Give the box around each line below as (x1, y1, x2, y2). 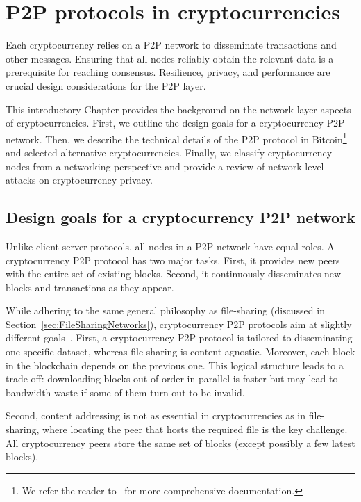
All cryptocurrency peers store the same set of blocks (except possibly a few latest (6, 435, 355, 450)
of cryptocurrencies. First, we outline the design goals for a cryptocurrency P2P (6, 115, 345, 130)
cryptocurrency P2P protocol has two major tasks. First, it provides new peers (6, 252, 340, 267)
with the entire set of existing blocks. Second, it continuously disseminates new (6, 266, 342, 281)
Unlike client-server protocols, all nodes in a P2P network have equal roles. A (6, 238, 335, 253)
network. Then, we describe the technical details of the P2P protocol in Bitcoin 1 (6, 129, 347, 146)
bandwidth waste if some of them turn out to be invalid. (6, 384, 245, 399)
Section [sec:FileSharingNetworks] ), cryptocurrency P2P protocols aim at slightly (6, 316, 352, 331)
